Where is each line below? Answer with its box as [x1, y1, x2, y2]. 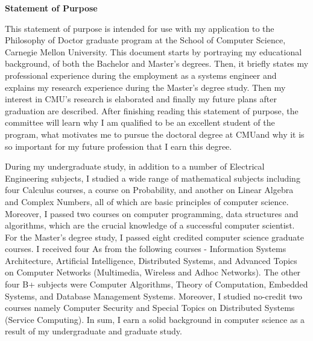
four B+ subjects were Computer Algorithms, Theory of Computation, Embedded [5, 278, 308, 290]
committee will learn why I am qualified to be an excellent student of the [5, 116, 275, 129]
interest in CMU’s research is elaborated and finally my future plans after [5, 93, 277, 105]
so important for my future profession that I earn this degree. [5, 140, 232, 152]
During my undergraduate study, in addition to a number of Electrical [5, 160, 265, 173]
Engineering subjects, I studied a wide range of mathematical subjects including [5, 171, 300, 184]
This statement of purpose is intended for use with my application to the [5, 22, 274, 34]
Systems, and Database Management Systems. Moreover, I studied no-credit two [5, 289, 303, 302]
